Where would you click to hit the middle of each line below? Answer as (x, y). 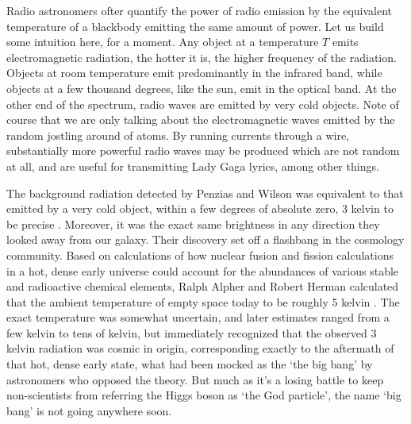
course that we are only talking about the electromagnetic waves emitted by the (201, 119)
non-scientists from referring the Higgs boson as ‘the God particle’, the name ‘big (204, 395)
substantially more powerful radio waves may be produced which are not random (203, 150)
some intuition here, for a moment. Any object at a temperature (163, 42)
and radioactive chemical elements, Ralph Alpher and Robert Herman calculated (203, 286)
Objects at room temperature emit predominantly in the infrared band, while (194, 73)
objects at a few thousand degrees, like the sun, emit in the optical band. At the (202, 88)
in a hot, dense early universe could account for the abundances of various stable (203, 270)
